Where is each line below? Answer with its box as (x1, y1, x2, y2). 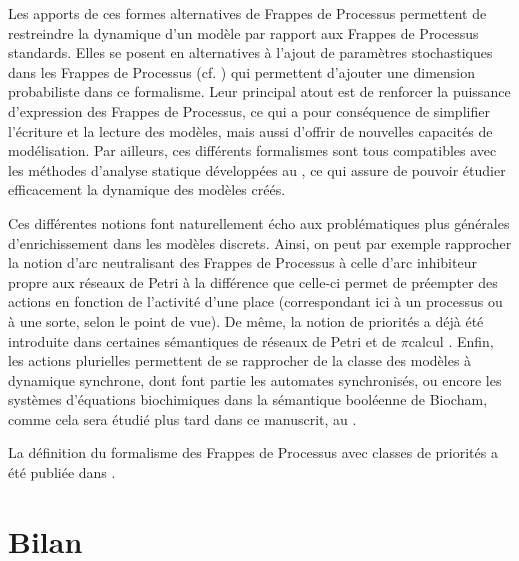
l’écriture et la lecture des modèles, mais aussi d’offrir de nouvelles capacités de (8, 120, 493, 141)
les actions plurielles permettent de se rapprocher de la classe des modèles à (8, 350, 472, 371)
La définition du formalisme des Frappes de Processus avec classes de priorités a (8, 442, 498, 463)
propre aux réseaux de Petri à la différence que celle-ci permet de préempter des (8, 271, 498, 292)
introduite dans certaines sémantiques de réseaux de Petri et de (8, 330, 397, 351)
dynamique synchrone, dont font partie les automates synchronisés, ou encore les (8, 369, 502, 390)
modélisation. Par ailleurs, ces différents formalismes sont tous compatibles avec (8, 140, 497, 161)
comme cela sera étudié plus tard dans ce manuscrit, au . (8, 408, 357, 429)
